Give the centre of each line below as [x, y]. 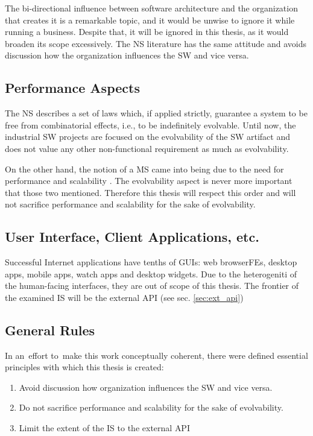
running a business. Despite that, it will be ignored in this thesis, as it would [147, 32]
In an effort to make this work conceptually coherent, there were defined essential [156, 355]
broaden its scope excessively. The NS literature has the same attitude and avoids [156, 43]
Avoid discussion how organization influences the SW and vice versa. [146, 387]
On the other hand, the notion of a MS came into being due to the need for [144, 169]
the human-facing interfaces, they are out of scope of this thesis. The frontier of [152, 286]
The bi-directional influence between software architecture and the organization [151, 8]
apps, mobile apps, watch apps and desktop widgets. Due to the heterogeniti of [151, 273]
